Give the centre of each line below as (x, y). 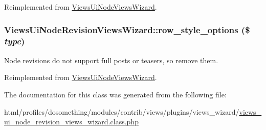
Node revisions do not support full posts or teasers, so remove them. (111, 60)
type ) (15, 41)
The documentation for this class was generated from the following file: (115, 94)
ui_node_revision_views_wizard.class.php (71, 122)
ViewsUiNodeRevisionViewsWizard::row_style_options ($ (127, 29)
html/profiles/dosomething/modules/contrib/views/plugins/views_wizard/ (122, 111)
